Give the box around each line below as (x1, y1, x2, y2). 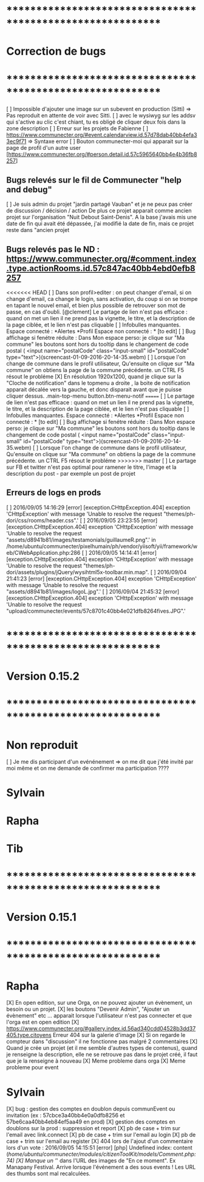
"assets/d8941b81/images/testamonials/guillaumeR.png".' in (6, 536, 156, 543)
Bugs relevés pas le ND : (6, 244, 100, 255)
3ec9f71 (6, 138, 27, 145)
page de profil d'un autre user (6, 144, 81, 152)
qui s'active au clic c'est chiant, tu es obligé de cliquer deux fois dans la (6, 118, 186, 125)
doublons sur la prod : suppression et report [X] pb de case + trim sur (6, 1125, 181, 1132)
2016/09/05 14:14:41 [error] (88, 549, 157, 556)
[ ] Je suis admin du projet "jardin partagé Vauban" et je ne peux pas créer (6, 200, 193, 208)
